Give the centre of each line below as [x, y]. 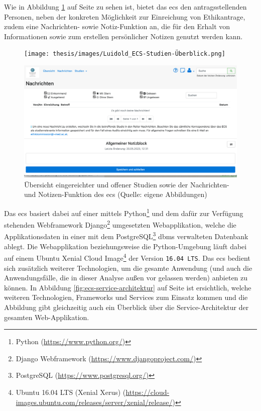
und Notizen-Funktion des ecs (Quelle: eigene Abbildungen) [116, 194]
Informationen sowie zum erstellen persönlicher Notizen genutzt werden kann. [123, 36]
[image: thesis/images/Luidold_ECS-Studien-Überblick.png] [125, 54]
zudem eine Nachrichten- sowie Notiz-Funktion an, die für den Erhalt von [117, 26]
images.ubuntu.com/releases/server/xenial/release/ [94, 402]
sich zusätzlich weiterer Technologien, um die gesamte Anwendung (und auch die [128, 268]
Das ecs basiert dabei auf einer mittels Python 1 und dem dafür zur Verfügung [124, 212]
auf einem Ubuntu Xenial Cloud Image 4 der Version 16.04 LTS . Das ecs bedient [127, 257]
